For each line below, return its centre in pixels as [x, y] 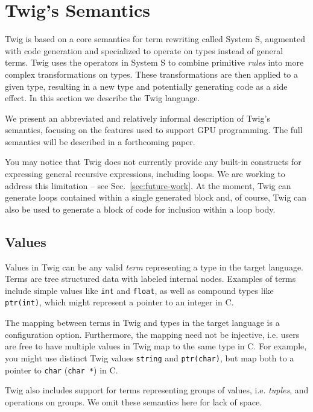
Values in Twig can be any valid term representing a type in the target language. [154, 267]
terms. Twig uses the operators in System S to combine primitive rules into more [154, 62]
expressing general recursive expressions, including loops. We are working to [145, 174]
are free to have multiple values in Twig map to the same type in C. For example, [156, 346]
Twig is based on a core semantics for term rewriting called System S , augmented [155, 39]
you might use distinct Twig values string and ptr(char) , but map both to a [150, 357]
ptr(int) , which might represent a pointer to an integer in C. [119, 302]
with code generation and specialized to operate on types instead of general [144, 50]
